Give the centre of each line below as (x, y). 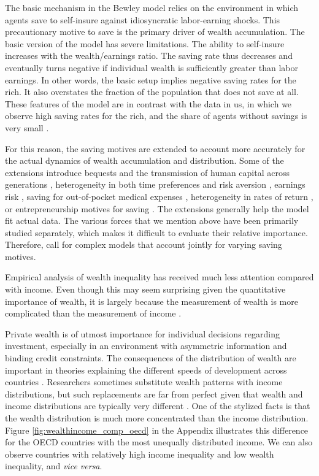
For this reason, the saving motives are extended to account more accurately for (155, 148)
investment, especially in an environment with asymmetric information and (146, 346)
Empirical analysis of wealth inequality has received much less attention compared (159, 277)
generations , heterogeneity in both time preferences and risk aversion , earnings (155, 184)
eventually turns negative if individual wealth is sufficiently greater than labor (152, 67)
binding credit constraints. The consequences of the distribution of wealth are (151, 358)
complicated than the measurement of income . (93, 313)
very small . (27, 127)
